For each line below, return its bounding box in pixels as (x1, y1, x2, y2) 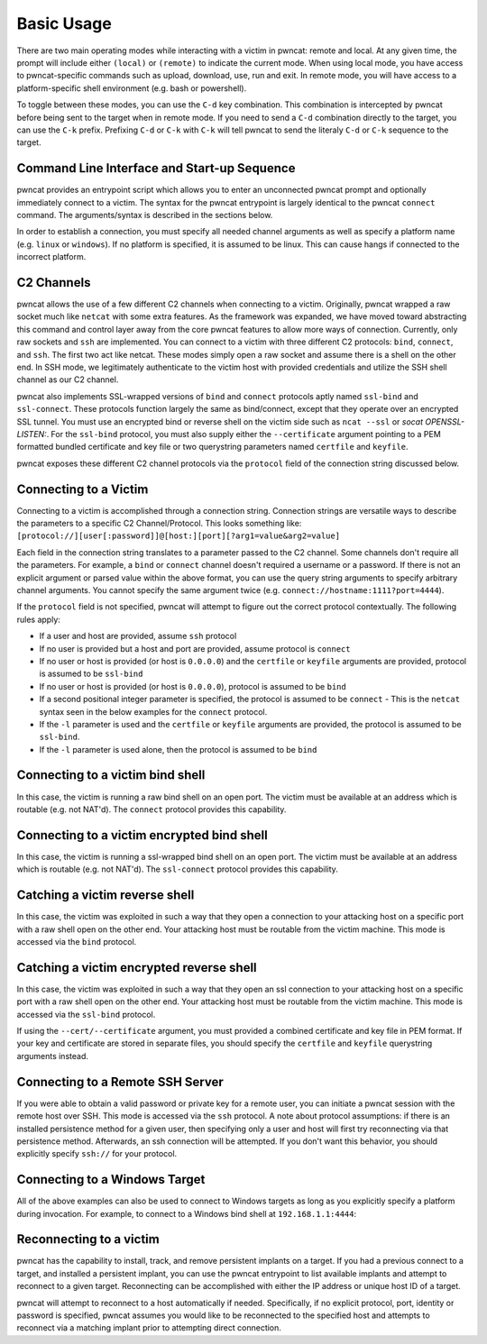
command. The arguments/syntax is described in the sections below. (16, 209, 273, 220)
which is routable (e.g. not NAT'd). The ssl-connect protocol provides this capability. (16, 864, 338, 874)
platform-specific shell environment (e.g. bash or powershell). (16, 82, 247, 94)
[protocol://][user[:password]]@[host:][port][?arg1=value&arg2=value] (16, 531, 341, 541)
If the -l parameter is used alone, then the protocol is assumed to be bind (39, 744, 317, 754)
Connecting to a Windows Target (16, 1172, 206, 1187)
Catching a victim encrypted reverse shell (16, 960, 257, 975)
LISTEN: (16, 428, 47, 439)
